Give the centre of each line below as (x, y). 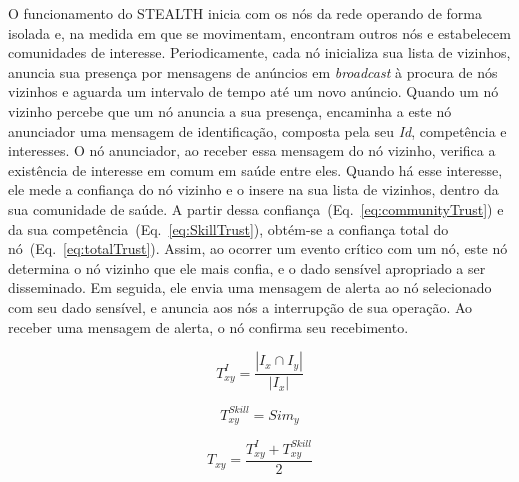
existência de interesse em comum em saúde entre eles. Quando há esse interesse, (255, 169)
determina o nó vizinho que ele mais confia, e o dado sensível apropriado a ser (247, 267)
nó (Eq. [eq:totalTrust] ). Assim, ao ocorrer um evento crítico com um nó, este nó (258, 248)
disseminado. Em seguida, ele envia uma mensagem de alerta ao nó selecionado (250, 287)
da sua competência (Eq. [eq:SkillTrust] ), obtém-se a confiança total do (228, 228)
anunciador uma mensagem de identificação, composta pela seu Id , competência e (257, 130)
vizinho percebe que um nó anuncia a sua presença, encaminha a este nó (230, 110)
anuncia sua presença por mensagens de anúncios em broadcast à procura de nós (253, 71)
